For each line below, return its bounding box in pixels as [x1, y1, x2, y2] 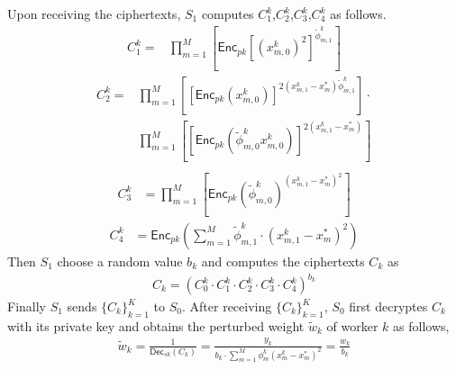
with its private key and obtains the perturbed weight [7, 316, 305, 335]
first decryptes [349, 297, 428, 316]
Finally [7, 297, 46, 316]
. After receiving [182, 297, 272, 316]
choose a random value [57, 251, 183, 270]
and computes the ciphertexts [201, 251, 365, 270]
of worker [326, 316, 378, 335]
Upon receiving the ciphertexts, [7, 4, 181, 22]
